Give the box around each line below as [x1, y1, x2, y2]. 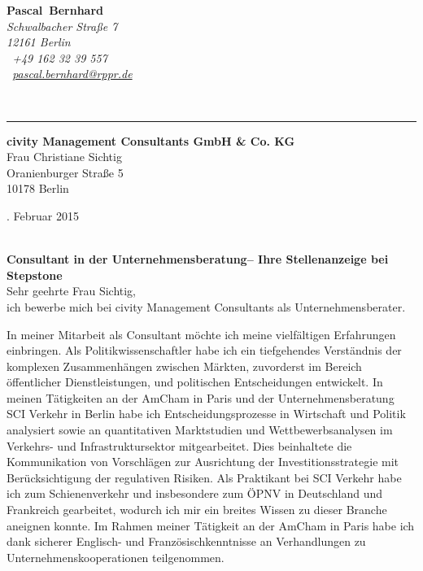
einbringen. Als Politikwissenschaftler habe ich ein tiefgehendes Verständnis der [7, 342, 402, 359]
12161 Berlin [7, 33, 71, 50]
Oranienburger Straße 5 [7, 163, 124, 181]
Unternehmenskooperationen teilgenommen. [7, 548, 225, 565]
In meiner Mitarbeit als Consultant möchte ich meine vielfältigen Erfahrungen [7, 325, 396, 342]
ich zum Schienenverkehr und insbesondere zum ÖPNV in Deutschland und [7, 485, 382, 502]
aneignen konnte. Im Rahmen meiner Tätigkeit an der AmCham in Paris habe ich [7, 517, 415, 534]
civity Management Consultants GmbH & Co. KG [7, 132, 295, 149]
